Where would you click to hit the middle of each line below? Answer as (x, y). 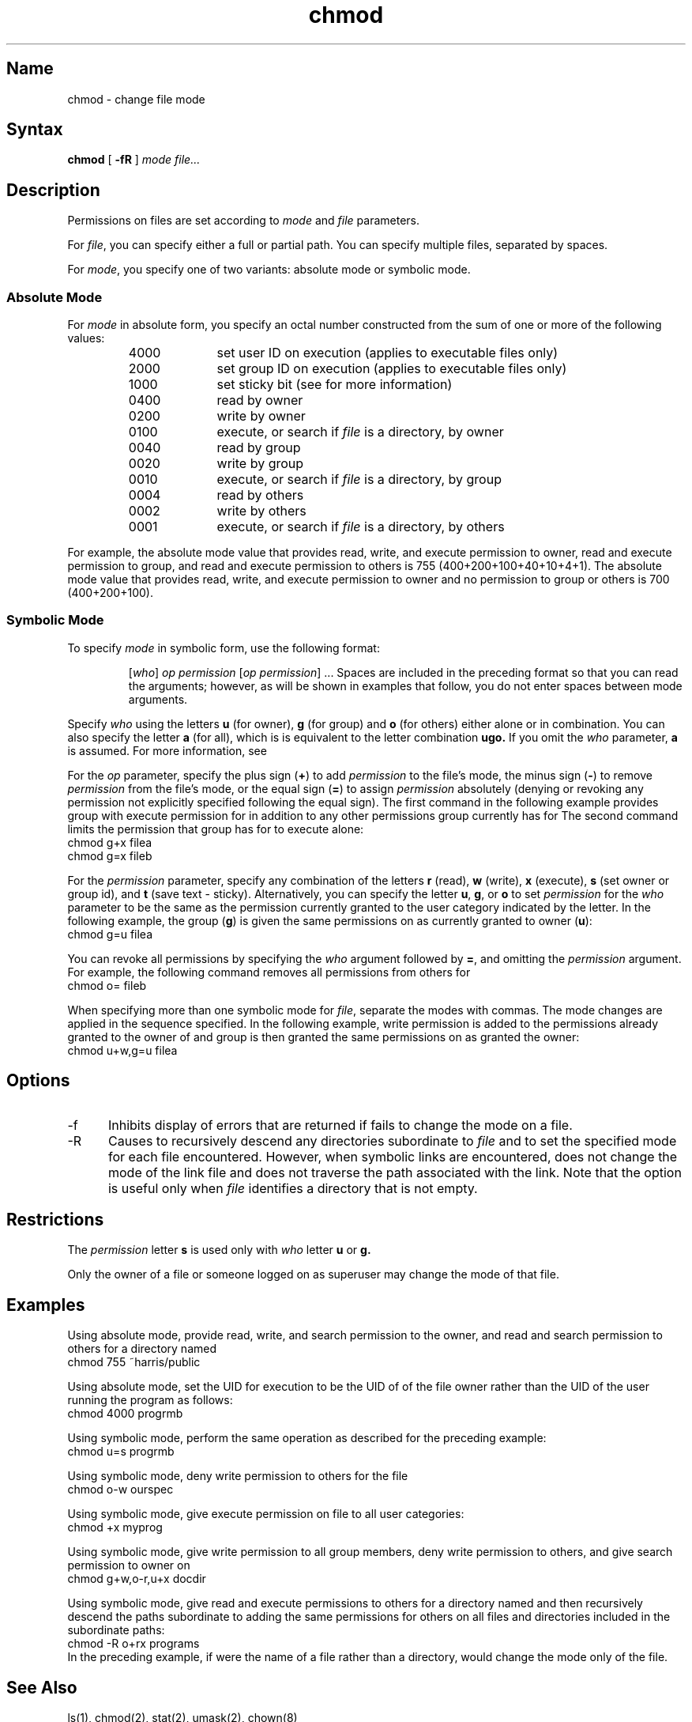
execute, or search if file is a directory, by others (361, 527)
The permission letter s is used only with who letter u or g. (219, 1250)
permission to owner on (129, 1565)
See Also (42, 1687)
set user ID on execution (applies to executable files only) (387, 353)
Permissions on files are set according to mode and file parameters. (244, 221)
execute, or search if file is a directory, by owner (360, 432)
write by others (261, 511)
